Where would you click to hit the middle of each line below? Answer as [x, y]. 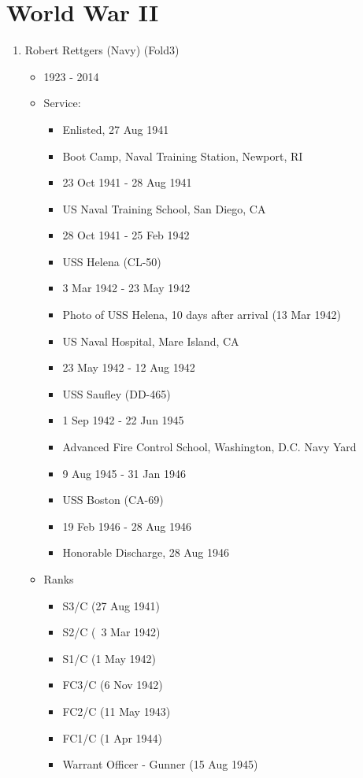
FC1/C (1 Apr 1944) [113, 737]
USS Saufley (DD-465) [117, 393]
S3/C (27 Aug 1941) [111, 605]
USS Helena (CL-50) [112, 261]
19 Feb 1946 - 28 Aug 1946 [127, 526]
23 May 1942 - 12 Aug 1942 [129, 367]
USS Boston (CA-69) [113, 500]
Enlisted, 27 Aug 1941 [116, 129]
